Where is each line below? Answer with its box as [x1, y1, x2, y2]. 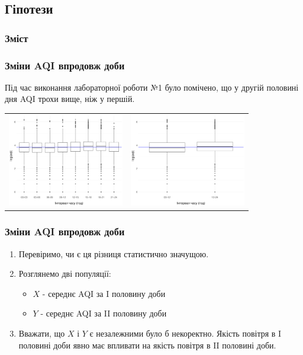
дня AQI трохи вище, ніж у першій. [5, 92, 135, 105]
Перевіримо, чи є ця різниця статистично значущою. [18, 247, 209, 260]
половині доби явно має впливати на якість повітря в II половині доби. [18, 338, 276, 351]
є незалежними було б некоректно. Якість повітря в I [89, 327, 282, 340]
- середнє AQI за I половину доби [42, 287, 166, 299]
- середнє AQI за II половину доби [40, 307, 167, 319]
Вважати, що [18, 327, 65, 340]
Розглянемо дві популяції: [18, 267, 111, 280]
